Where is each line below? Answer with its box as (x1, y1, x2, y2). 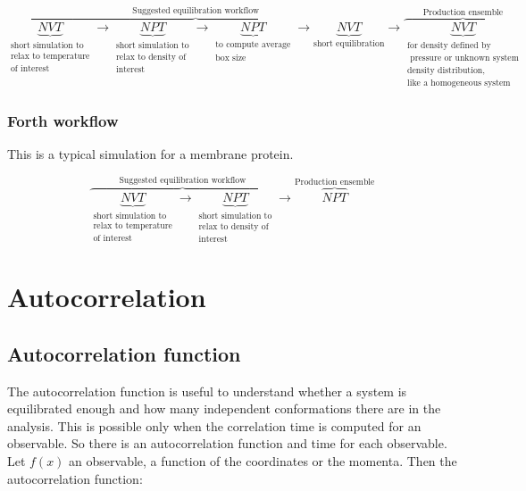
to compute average (215, 40, 291, 50)
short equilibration (313, 39, 385, 49)
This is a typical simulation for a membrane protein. (7, 144, 294, 162)
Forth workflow (7, 109, 119, 131)
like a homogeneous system (406, 79, 511, 88)
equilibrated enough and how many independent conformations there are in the (7, 399, 441, 418)
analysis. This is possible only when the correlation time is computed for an (7, 416, 422, 435)
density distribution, (406, 65, 485, 75)
